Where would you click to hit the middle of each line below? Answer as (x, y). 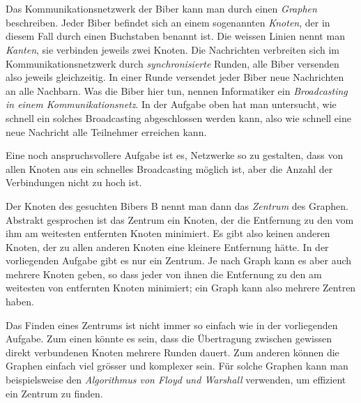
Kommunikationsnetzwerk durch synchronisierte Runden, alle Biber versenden (172, 63)
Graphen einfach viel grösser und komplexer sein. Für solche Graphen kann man (177, 366)
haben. (20, 302)
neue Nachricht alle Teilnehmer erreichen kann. (106, 131)
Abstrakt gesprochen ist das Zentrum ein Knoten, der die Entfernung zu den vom (180, 219)
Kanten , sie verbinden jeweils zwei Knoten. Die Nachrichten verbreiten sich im (172, 49)
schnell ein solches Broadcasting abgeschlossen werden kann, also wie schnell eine (178, 117)
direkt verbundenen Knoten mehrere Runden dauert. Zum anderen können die (172, 352)
